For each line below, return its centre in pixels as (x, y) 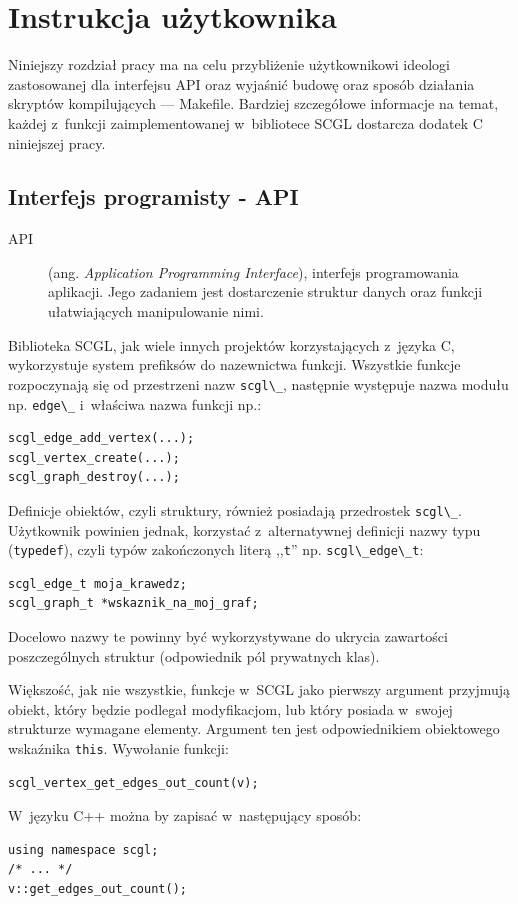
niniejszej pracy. (57, 142)
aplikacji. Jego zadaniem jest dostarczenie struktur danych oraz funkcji (265, 291)
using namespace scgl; (83, 849)
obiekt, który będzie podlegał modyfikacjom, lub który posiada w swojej (230, 708)
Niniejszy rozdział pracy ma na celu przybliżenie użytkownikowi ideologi (229, 64)
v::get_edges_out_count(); (97, 889)
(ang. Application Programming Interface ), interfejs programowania (253, 271)
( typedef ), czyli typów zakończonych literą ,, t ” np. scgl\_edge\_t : (216, 549)
